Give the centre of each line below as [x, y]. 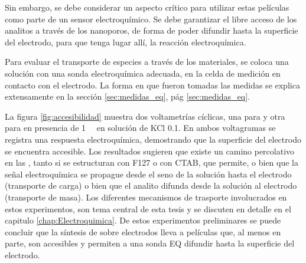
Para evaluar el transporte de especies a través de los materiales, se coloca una [147, 62]
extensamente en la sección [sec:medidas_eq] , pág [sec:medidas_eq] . [127, 96]
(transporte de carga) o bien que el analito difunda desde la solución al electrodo [151, 185]
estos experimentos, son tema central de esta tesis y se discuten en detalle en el [148, 208]
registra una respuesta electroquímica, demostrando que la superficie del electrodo [153, 139]
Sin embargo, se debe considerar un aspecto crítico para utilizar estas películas [147, 7]
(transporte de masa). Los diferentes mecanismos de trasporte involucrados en [146, 197]
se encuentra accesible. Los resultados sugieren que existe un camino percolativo [150, 151]
